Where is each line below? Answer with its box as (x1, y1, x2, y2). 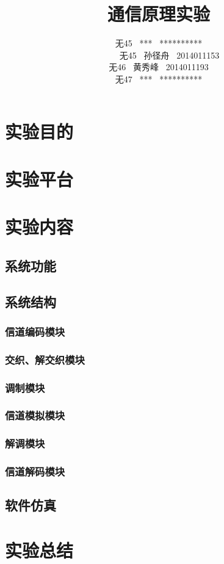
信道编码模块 (5, 324, 65, 339)
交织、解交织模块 (5, 352, 85, 367)
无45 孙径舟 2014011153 (119, 48, 220, 61)
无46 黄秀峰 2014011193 (109, 60, 209, 73)
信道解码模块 (5, 464, 65, 479)
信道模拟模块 (5, 408, 65, 423)
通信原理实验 (107, 1, 210, 26)
